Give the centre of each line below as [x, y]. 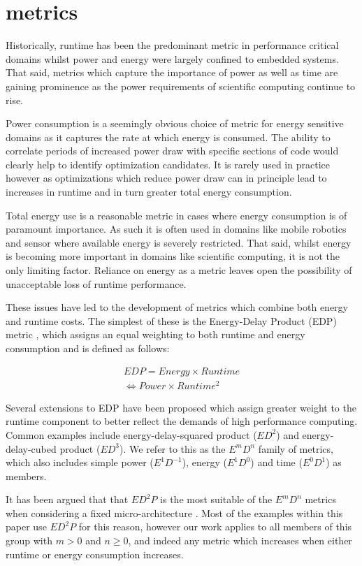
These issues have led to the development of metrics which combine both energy [177, 307]
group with [29, 540]
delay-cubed [31, 448]
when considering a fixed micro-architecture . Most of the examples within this [174, 513]
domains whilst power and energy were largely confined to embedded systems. [172, 58]
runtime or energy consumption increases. [95, 554]
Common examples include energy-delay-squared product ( [131, 434]
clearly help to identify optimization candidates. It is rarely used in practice [168, 164]
